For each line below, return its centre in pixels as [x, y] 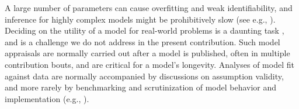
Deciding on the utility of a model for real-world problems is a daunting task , [145, 30]
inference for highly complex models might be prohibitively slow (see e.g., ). [140, 19]
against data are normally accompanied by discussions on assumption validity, [144, 76]
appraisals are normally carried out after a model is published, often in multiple [147, 53]
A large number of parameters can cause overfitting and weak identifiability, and [149, 8]
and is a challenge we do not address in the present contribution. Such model [142, 41]
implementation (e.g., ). [47, 98]
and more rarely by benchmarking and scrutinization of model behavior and [141, 87]
